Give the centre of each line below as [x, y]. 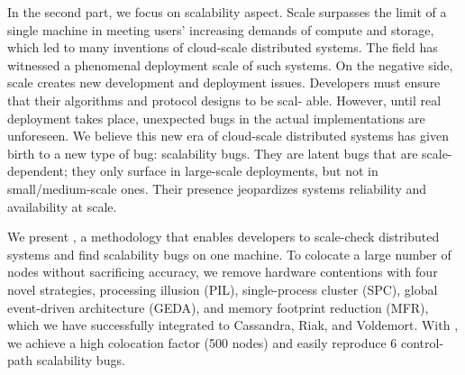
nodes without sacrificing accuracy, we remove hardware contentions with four [223, 272]
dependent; [37, 171]
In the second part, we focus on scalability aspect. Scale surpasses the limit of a [227, 12]
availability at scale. [62, 206]
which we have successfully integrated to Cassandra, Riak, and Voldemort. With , [233, 325]
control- [422, 342]
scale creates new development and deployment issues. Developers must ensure [224, 82]
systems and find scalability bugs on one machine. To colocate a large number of [229, 254]
